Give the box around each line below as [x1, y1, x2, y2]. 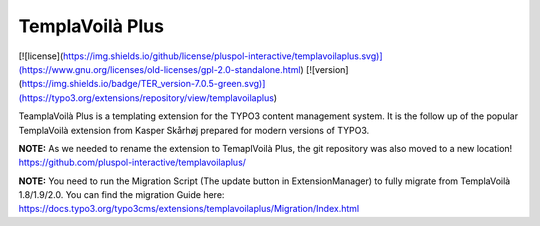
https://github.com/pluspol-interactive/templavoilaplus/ [18, 156, 247, 169]
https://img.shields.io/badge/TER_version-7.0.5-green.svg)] [21, 78, 266, 90]
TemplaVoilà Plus [18, 15, 165, 37]
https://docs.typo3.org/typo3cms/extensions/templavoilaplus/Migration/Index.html [18, 203, 360, 215]
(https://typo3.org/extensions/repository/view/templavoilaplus [18, 91, 275, 104]
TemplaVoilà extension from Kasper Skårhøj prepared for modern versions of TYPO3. [18, 124, 370, 136]
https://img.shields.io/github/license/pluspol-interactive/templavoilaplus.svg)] [63, 50, 384, 62]
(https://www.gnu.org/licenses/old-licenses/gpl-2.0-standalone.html [18, 63, 301, 75]
